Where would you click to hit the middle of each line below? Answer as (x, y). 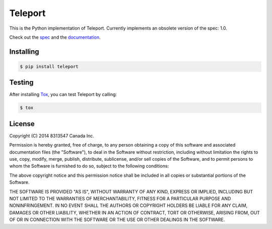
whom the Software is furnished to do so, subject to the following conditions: (89, 166)
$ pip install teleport (49, 66)
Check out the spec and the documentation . (55, 37)
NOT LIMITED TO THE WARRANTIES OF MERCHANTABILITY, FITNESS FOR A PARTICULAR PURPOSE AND (120, 199)
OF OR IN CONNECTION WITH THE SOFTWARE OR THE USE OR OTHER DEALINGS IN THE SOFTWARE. (117, 220)
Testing (21, 83)
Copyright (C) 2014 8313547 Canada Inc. (52, 136)
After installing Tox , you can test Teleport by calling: (63, 94)
